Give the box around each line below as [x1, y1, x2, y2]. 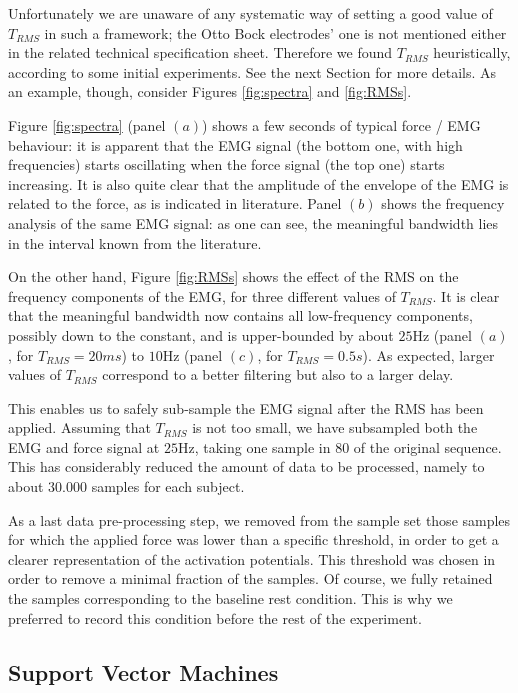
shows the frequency [381, 193, 505, 214]
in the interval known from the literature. [8, 232, 262, 253]
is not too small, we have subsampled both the [192, 417, 478, 438]
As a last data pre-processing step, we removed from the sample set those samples [8, 509, 511, 530]
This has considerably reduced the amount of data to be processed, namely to [8, 456, 485, 477]
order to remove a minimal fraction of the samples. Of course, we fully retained [8, 568, 493, 589]
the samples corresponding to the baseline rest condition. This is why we [8, 588, 453, 609]
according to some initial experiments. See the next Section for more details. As [8, 61, 497, 82]
